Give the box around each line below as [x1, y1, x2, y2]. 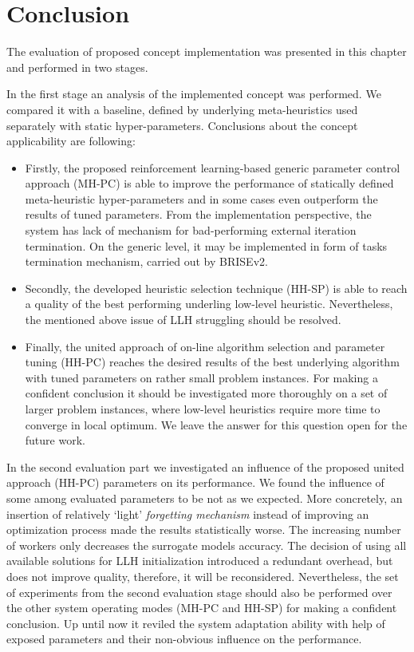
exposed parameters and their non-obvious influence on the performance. [6, 630, 362, 647]
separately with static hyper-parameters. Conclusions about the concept [6, 117, 358, 133]
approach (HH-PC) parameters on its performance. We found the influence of [6, 474, 384, 491]
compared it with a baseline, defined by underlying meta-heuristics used [6, 101, 358, 117]
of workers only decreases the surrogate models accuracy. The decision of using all [6, 536, 407, 553]
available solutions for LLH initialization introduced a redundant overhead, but [6, 552, 393, 569]
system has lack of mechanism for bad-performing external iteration [25, 222, 357, 239]
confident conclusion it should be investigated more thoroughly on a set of [25, 385, 388, 401]
